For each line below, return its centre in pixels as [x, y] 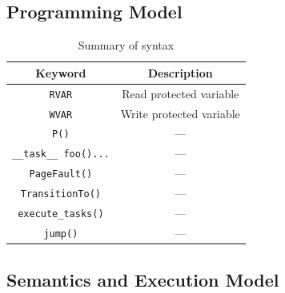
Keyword [61, 72]
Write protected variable [180, 113]
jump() [61, 234]
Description [180, 72]
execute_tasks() [61, 214]
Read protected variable [181, 93]
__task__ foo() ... [61, 154]
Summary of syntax [126, 45]
